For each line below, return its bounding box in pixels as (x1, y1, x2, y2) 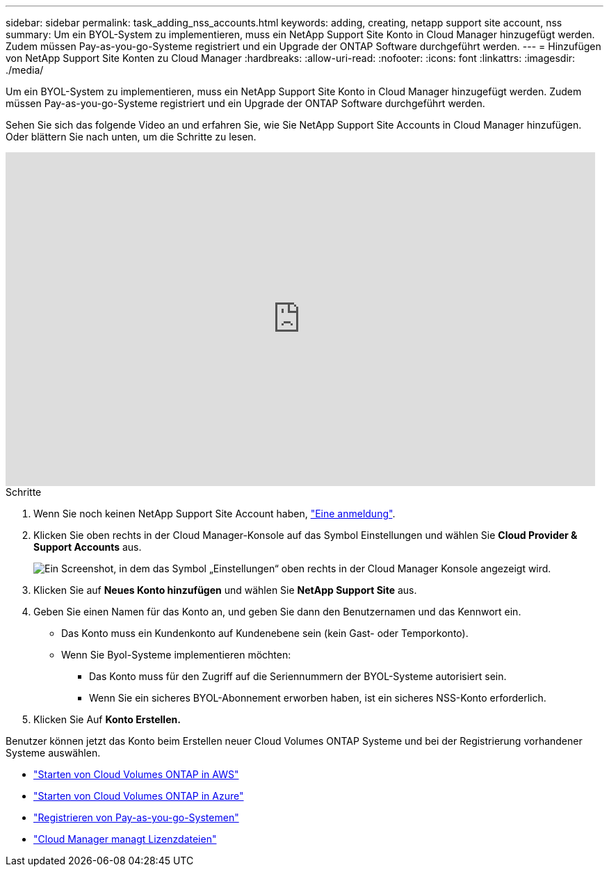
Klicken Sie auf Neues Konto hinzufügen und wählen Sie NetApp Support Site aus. (33, 584, 417, 596)
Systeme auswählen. (6, 747, 101, 759)
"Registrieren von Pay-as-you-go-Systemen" (33, 812, 239, 823)
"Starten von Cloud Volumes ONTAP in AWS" (33, 768, 239, 780)
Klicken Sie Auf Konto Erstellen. (33, 713, 181, 725)
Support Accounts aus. (33, 541, 142, 553)
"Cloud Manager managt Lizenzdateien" (33, 833, 217, 845)
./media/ (6, 64, 44, 76)
